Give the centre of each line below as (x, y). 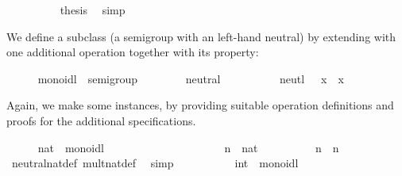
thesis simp (93, 10)
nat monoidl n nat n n (188, 147)
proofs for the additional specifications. (101, 120)
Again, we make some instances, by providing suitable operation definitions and (200, 105)
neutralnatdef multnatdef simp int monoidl (155, 163)
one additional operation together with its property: (133, 52)
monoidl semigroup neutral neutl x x (191, 78)
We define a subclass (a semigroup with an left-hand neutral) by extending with (201, 36)
